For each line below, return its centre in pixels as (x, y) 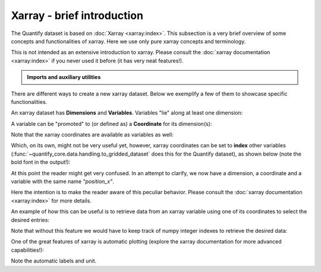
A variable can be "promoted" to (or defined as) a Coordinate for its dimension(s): (111, 124)
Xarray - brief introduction (77, 15)
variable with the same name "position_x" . (62, 182)
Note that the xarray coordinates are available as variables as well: (92, 135)
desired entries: (30, 220)
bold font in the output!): (41, 162)
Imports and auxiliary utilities (64, 77)
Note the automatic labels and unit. (54, 261)
